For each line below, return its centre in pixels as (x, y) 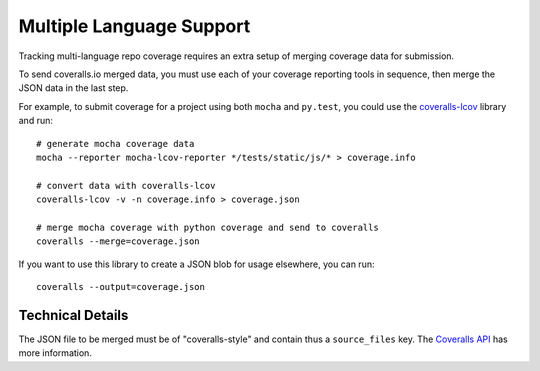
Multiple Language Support (134, 26)
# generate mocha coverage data (115, 143)
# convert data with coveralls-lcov (126, 185)
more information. (55, 353)
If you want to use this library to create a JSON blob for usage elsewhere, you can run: (196, 264)
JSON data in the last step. (73, 88)
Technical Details (73, 315)
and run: (36, 121)
